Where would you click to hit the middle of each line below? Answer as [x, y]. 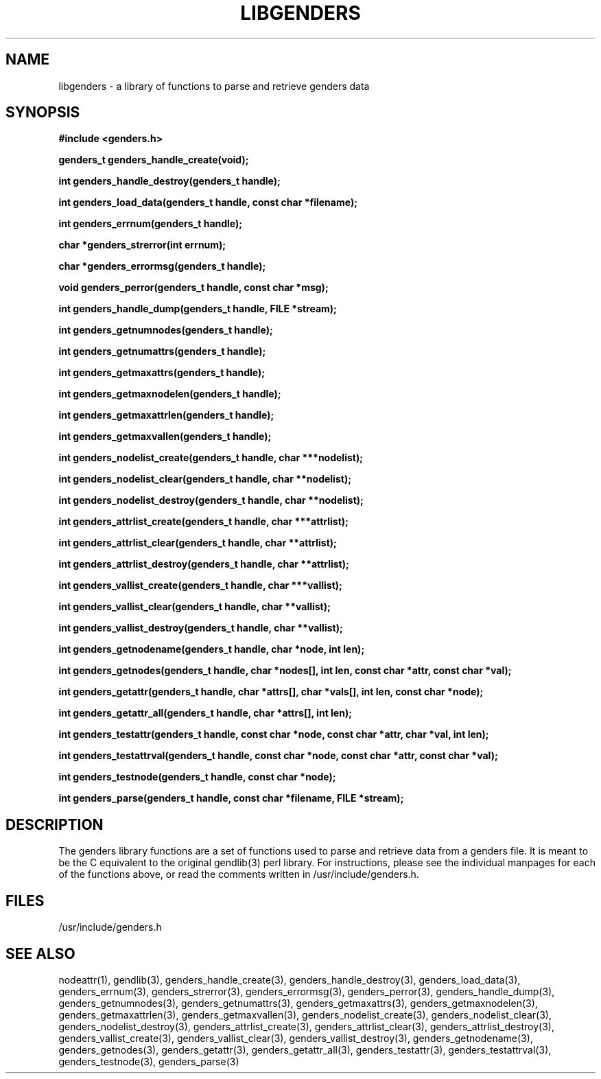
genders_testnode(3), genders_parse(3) [149, 1061]
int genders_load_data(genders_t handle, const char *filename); [208, 202]
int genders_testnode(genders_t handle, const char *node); [197, 777]
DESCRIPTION [55, 824]
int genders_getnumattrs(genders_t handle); [162, 351]
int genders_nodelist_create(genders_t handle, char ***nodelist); [211, 458]
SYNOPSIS [43, 113]
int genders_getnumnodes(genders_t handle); [166, 330]
